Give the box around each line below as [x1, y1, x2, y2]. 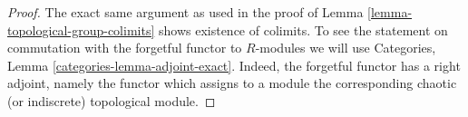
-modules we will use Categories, [255, 38, 436, 57]
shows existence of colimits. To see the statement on [158, 20, 448, 39]
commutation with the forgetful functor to [7, 38, 242, 57]
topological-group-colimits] [7, 20, 155, 39]
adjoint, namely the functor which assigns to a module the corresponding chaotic [7, 73, 457, 93]
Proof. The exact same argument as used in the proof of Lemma [7, 3, 364, 21]
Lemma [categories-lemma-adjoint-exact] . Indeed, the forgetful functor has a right [7, 55, 461, 74]
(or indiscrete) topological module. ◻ [7, 91, 216, 110]
